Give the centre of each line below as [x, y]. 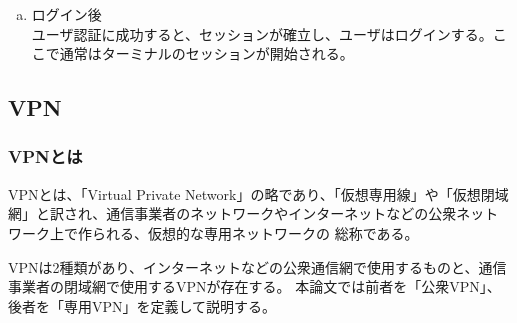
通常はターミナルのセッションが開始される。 [206, 53]
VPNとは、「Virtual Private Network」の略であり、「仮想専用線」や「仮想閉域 [258, 193]
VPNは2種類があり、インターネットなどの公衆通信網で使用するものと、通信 [257, 266]
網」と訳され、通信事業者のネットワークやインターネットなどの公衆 [232, 213]
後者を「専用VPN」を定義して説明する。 [142, 305]
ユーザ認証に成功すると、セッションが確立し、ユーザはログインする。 [262, 33]
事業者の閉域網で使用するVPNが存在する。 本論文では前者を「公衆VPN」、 [254, 286]
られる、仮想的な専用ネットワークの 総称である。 [255, 232]
